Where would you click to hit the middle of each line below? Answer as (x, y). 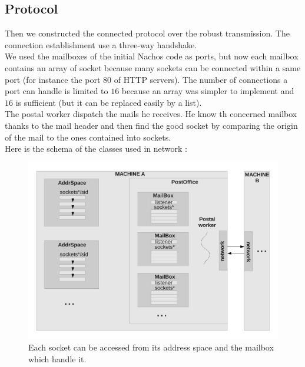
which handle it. (57, 358)
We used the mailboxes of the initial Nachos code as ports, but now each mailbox (152, 56)
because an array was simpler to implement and (208, 91)
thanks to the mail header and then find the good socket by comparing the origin (151, 125)
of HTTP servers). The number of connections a (201, 79)
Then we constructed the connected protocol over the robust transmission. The (147, 33)
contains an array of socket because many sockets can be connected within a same (153, 67)
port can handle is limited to (57, 91)
